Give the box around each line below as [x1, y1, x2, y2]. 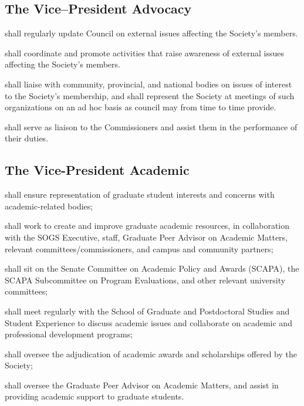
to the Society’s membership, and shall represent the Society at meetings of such [5, 89, 295, 101]
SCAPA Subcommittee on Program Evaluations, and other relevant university [5, 273, 286, 286]
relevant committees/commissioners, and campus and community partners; [5, 242, 273, 255]
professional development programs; [5, 328, 133, 340]
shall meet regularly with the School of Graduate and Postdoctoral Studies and [5, 304, 290, 317]
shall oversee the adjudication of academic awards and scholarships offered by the [5, 347, 297, 360]
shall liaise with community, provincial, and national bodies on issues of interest [5, 77, 292, 90]
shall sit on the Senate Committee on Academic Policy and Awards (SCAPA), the [5, 262, 299, 275]
